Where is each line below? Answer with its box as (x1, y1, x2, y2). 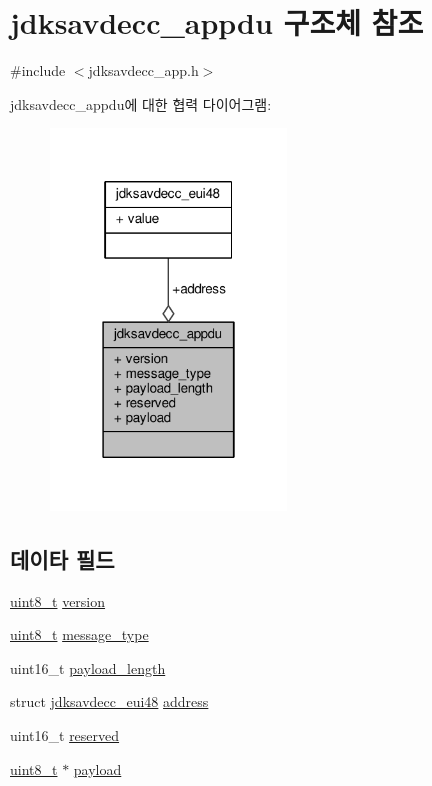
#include (10, 60, 66, 81)
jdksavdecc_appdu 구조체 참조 (10, 2, 424, 43)
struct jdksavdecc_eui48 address (10, 691, 209, 712)
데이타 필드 (10, 543, 115, 574)
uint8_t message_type (10, 624, 149, 645)
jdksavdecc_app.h (88, 60, 199, 81)
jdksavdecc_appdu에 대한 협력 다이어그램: (10, 93, 272, 114)
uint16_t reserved (10, 725, 120, 746)
